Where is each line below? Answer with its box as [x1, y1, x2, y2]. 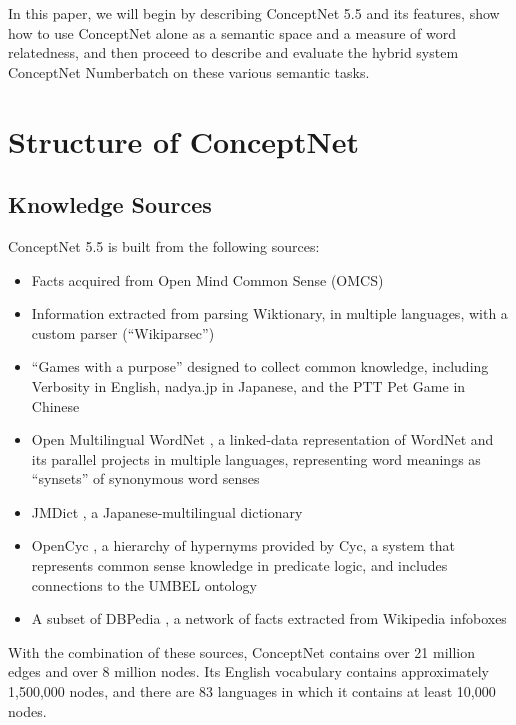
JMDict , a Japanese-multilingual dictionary [31, 501, 303, 522]
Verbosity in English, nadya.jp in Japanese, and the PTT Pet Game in [31, 375, 466, 396]
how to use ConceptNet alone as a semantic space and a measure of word [8, 22, 456, 43]
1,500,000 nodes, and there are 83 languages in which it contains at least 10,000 [8, 681, 496, 702]
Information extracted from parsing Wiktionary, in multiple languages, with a [31, 303, 508, 324]
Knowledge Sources [8, 189, 212, 220]
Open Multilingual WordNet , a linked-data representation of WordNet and [31, 429, 494, 450]
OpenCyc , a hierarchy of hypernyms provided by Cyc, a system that [31, 535, 455, 556]
